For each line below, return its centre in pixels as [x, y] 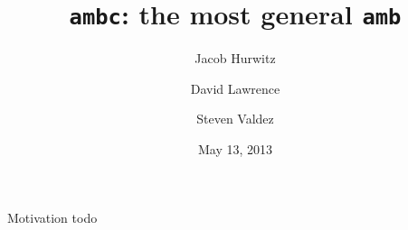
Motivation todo [52, 217]
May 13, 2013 [235, 149]
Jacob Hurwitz [235, 58]
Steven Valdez [235, 119]
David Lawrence [235, 88]
